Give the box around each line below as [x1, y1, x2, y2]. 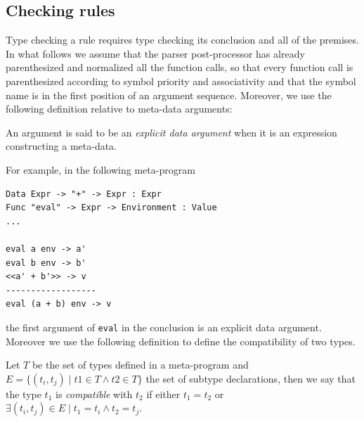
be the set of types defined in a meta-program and [32, 357, 249, 372]
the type [6, 386, 41, 401]
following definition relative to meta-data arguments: [6, 101, 233, 116]
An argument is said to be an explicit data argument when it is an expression [6, 124, 337, 139]
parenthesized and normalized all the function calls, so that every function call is [6, 60, 353, 75]
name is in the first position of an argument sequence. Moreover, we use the [6, 87, 332, 102]
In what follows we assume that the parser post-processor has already [6, 46, 305, 60]
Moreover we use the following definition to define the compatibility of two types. [6, 333, 356, 348]
